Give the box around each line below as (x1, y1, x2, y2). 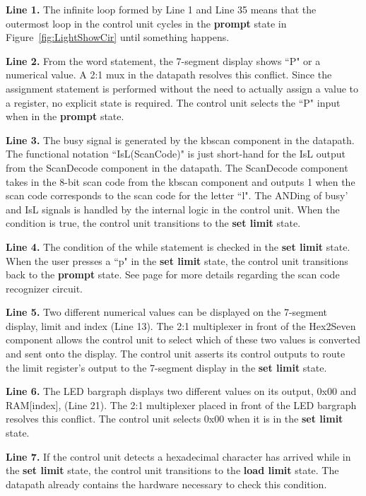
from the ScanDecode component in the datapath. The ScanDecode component (6, 160, 348, 175)
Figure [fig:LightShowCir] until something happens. (6, 30, 230, 45)
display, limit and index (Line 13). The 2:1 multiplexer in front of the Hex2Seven (6, 318, 356, 333)
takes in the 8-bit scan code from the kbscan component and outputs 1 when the (6, 174, 355, 189)
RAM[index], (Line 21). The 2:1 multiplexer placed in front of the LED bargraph (6, 397, 357, 412)
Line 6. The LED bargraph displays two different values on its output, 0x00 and (6, 384, 357, 398)
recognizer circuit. (6, 281, 83, 295)
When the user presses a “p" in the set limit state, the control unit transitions (6, 253, 348, 268)
